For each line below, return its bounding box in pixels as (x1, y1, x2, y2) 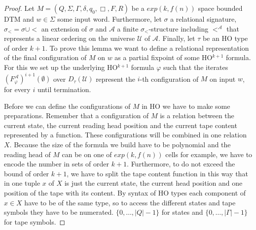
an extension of (41, 23, 87, 33)
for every (4, 84, 31, 95)
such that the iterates (163, 62, 228, 72)
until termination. (37, 84, 91, 95)
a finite (117, 23, 139, 33)
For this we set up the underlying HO (4, 62, 118, 72)
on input (210, 73, 236, 84)
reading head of (4, 149, 51, 159)
